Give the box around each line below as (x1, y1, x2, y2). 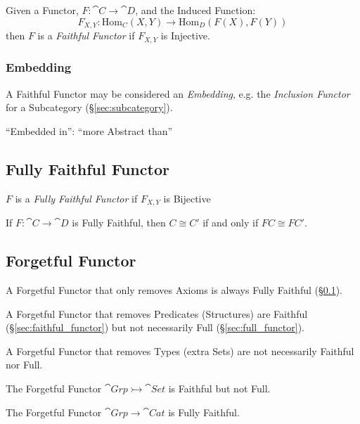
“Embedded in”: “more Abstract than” (6, 123, 173, 138)
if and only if (202, 215, 259, 230)
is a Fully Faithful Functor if (15, 191, 138, 205)
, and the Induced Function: (135, 3, 256, 17)
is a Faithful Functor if (37, 28, 135, 43)
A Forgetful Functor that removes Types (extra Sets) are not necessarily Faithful (6, 343, 354, 358)
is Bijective (163, 191, 211, 205)
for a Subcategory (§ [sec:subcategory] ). (6, 100, 173, 115)
